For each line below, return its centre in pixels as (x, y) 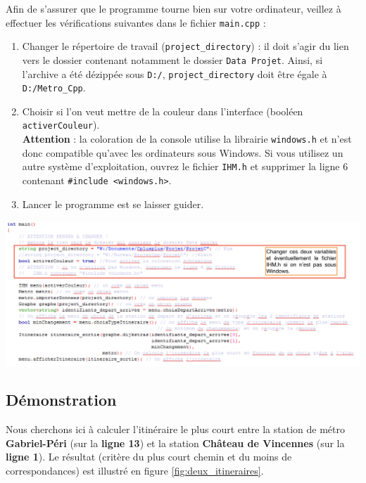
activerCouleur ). (61, 125)
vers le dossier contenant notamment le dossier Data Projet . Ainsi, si (172, 59)
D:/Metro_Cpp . (54, 88)
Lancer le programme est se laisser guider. (113, 204)
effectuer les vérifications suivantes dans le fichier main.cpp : (136, 22)
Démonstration (61, 400)
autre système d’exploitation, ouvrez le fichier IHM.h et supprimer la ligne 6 (185, 166)
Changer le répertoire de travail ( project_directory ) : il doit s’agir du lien (185, 46)
